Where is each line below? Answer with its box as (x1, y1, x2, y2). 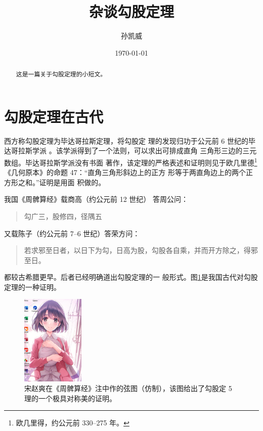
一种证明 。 (25, 281, 61, 292)
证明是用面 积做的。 (39, 177, 106, 187)
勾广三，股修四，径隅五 (24, 210, 102, 221)
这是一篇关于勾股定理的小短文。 (16, 70, 107, 78)
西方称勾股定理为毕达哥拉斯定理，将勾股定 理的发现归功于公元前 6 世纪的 (4, 135, 248, 146)
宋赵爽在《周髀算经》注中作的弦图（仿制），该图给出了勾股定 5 (24, 383, 232, 394)
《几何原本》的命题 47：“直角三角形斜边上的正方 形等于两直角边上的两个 (4, 167, 246, 178)
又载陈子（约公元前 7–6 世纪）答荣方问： (4, 228, 140, 238)
